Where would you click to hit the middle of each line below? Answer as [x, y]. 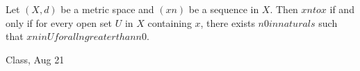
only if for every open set [59, 22]
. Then [284, 9]
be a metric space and [107, 9]
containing [170, 22]
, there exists [228, 22]
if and [342, 9]
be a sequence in [224, 9]
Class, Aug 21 [35, 59]
